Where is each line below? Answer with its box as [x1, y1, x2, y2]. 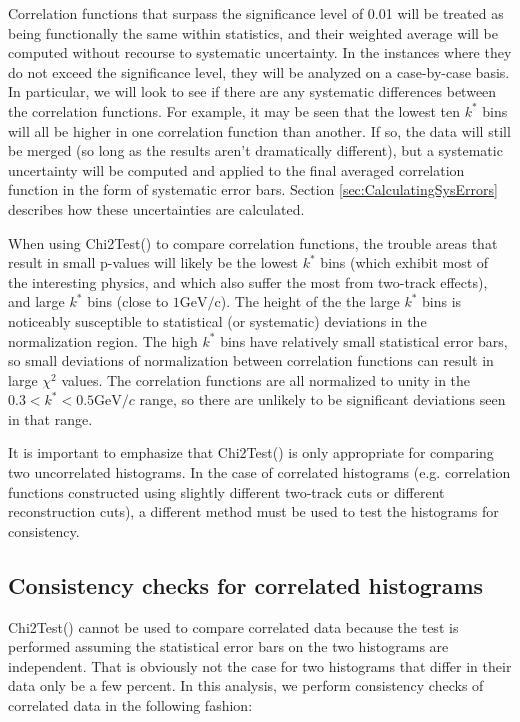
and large [8, 291, 65, 312]
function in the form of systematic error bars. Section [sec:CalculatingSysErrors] [8, 179, 498, 200]
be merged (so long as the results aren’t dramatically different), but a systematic [8, 140, 503, 161]
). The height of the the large [220, 291, 400, 312]
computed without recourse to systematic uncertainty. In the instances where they [8, 42, 512, 63]
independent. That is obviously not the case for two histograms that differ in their [8, 655, 512, 676]
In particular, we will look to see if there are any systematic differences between [8, 81, 497, 102]
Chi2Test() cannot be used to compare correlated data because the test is [8, 616, 459, 637]
